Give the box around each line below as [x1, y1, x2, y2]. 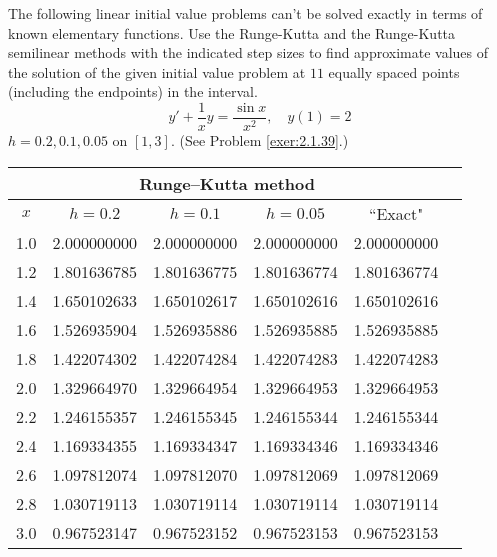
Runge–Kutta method [139, 171, 315, 195]
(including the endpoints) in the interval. [8, 81, 258, 102]
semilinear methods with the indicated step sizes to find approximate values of [8, 42, 489, 63]
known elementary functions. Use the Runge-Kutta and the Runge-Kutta [8, 22, 456, 43]
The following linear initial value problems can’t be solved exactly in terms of [8, 3, 483, 23]
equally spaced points [328, 61, 460, 82]
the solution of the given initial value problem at [8, 61, 306, 82]
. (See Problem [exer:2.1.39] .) [170, 130, 349, 151]
